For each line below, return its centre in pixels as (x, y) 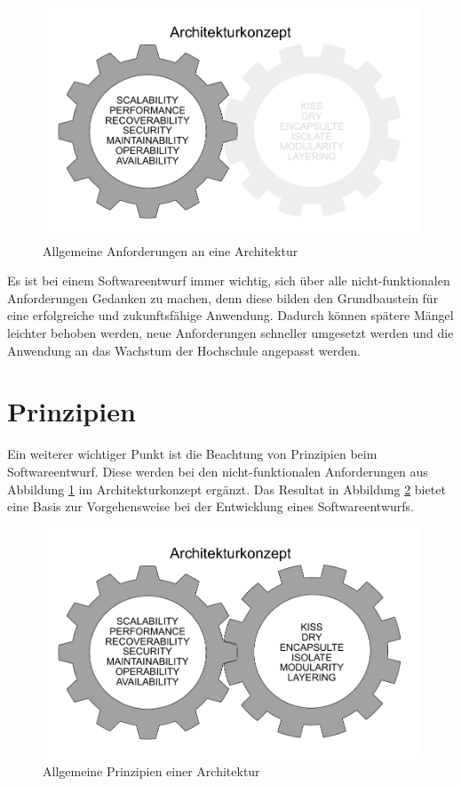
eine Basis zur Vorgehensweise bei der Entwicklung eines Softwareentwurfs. (211, 506)
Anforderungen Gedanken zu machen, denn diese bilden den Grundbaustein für (223, 297)
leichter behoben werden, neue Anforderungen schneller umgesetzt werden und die (230, 333)
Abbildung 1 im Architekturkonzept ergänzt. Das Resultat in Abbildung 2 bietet (227, 489)
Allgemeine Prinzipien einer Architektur (151, 771)
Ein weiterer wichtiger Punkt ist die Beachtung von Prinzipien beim (192, 454)
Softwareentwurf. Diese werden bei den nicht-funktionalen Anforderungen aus (218, 471)
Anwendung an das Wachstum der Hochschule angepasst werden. (184, 350)
